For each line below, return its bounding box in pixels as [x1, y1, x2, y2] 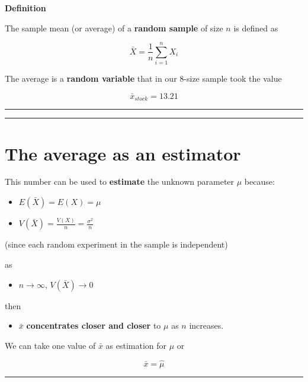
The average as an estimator [5, 141, 241, 165]
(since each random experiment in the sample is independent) [5, 238, 228, 251]
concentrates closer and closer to [26, 319, 161, 332]
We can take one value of [5, 339, 96, 351]
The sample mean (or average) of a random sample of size [5, 21, 223, 34]
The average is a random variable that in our [5, 72, 177, 85]
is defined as [233, 21, 278, 34]
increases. [189, 319, 224, 332]
